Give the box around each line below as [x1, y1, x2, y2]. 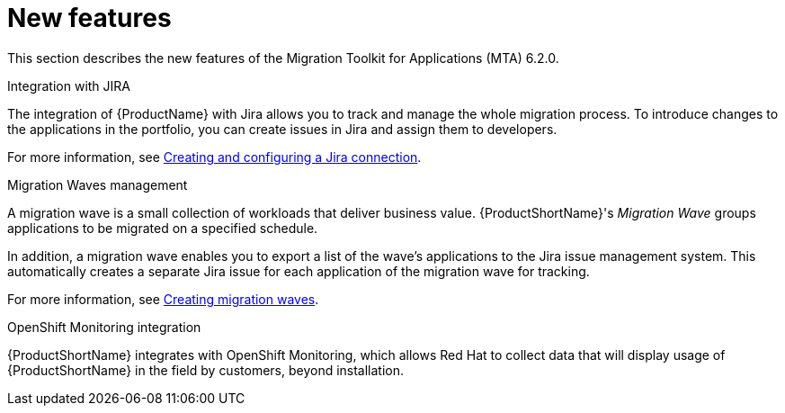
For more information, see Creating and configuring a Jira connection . [7, 148, 422, 165]
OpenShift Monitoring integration [7, 319, 201, 335]
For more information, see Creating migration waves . [7, 291, 319, 307]
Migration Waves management [7, 176, 188, 193]
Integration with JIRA [7, 77, 130, 94]
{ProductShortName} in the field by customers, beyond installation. [7, 362, 405, 378]
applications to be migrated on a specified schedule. [7, 220, 318, 236]
